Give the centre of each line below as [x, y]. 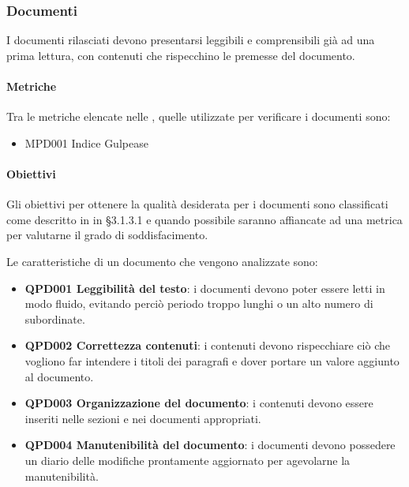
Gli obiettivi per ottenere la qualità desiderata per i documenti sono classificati [197, 204]
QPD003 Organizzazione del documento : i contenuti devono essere [199, 403]
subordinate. [55, 318]
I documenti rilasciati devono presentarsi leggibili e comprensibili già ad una [191, 40]
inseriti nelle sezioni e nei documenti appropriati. [143, 418]
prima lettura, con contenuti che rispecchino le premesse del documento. [181, 55]
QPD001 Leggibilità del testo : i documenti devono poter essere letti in [205, 288]
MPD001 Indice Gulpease [86, 142]
